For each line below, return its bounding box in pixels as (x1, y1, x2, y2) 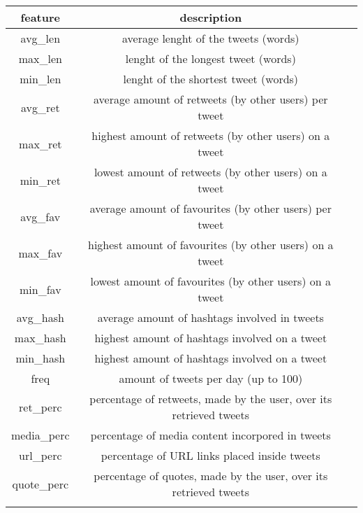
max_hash (14, 330, 66, 346)
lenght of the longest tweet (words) (125, 50, 296, 66)
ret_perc (19, 398, 62, 415)
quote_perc (12, 475, 69, 492)
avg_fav (20, 208, 61, 225)
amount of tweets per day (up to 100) (119, 370, 303, 386)
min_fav (20, 281, 61, 297)
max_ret (19, 135, 62, 152)
